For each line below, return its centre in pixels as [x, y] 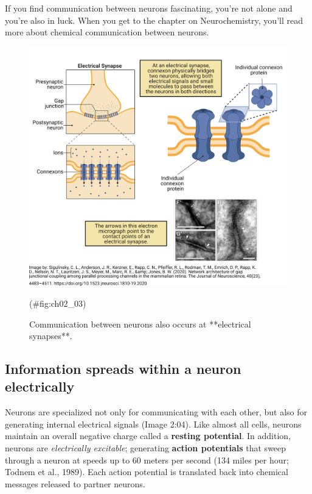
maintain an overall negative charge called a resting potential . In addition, [148, 436]
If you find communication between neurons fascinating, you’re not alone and [149, 8]
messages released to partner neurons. [75, 483]
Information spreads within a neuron [123, 369]
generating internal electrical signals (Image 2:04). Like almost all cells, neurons [153, 424]
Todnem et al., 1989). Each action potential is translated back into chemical [147, 472]
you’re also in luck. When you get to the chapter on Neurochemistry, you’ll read [154, 20]
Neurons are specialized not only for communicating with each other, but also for [156, 412]
